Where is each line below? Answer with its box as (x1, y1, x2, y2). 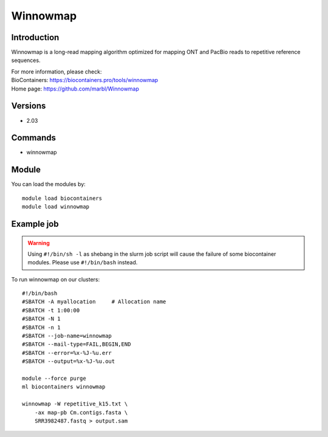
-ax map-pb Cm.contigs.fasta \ (34, 409, 128, 416)
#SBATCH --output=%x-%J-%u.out (22, 358, 115, 365)
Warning (27, 239, 50, 246)
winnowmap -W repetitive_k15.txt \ (22, 401, 128, 407)
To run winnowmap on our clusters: (11, 275, 100, 283)
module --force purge (22, 375, 86, 382)
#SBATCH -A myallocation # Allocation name (22, 298, 166, 305)
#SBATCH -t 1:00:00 (22, 307, 80, 314)
